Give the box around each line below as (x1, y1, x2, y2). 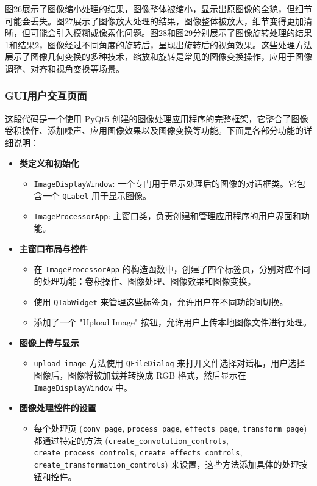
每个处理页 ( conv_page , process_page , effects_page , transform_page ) (34, 421, 307, 434)
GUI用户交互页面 (5, 88, 87, 103)
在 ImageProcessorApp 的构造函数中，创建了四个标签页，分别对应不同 (34, 263, 310, 275)
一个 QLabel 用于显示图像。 (42, 189, 151, 201)
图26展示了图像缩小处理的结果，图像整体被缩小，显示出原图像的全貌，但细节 (5, 2, 312, 15)
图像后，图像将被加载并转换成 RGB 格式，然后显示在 (34, 369, 246, 382)
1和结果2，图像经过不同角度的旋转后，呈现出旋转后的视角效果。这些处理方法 (5, 38, 312, 51)
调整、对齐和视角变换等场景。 (5, 62, 124, 74)
